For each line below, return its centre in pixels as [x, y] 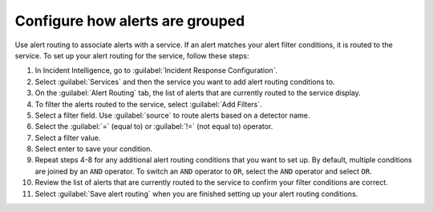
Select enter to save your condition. [93, 149]
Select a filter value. [68, 138]
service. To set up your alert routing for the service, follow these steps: [132, 55]
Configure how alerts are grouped [130, 21]
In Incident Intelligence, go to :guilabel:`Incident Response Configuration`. [156, 70]
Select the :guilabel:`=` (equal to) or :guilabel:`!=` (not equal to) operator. [154, 126]
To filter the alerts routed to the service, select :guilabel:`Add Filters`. [148, 104]
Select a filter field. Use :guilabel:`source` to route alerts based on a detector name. [172, 115]
